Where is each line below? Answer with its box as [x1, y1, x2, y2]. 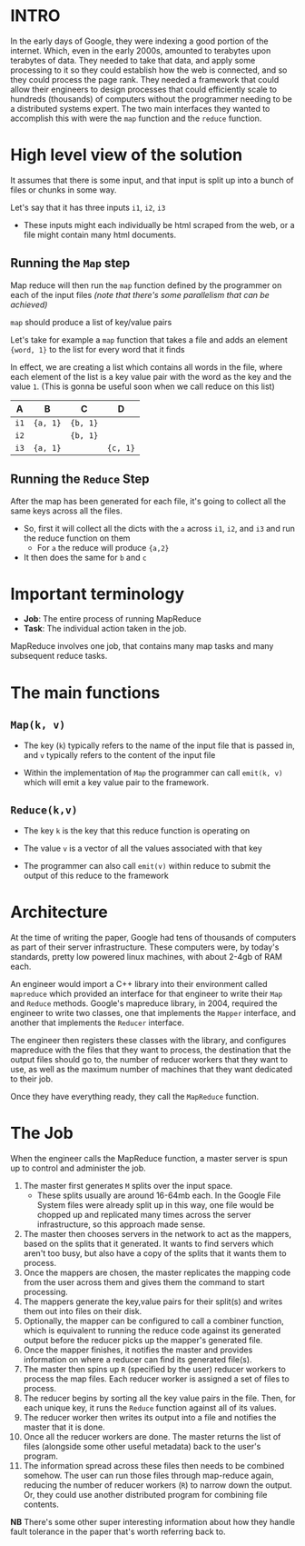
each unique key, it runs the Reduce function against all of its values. [23, 1402, 277, 1413]
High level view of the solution [10, 145, 243, 165]
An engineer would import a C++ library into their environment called [10, 979, 268, 990]
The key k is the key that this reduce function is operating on [23, 825, 251, 836]
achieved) [10, 299, 48, 310]
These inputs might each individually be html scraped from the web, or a [23, 219, 295, 230]
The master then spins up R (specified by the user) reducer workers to [23, 1364, 287, 1375]
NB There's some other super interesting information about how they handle [10, 1517, 296, 1528]
